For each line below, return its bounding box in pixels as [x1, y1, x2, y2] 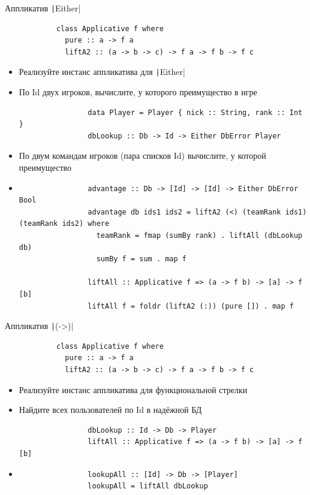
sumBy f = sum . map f [96, 255, 186, 264]
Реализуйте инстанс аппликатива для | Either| [19, 65, 185, 78]
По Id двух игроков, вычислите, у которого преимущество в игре [19, 86, 257, 98]
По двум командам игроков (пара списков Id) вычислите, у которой [19, 149, 266, 162]
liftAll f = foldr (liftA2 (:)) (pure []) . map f [88, 301, 294, 310]
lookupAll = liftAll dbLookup [88, 482, 208, 491]
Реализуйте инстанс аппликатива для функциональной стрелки [19, 383, 248, 396]
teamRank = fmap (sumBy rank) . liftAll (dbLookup [96, 231, 303, 240]
